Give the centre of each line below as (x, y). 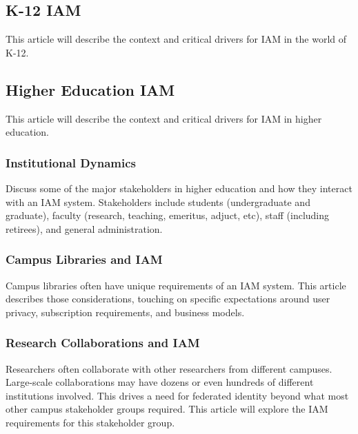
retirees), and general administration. (84, 228)
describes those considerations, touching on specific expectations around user (168, 299)
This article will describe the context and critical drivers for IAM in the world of (176, 39)
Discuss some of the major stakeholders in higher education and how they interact (179, 188)
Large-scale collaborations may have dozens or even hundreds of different (160, 382)
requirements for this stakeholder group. (90, 422)
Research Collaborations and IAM (103, 343)
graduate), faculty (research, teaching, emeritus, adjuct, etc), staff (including (168, 215)
